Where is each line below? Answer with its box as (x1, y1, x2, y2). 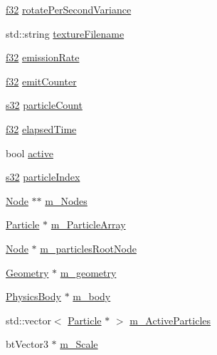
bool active (6, 145, 53, 160)
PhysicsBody (6, 289, 61, 304)
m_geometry (60, 265, 117, 280)
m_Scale (60, 337, 98, 351)
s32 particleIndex (6, 169, 80, 184)
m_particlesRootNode (40, 240, 137, 255)
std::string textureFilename (6, 26, 125, 41)
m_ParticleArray (51, 217, 126, 232)
